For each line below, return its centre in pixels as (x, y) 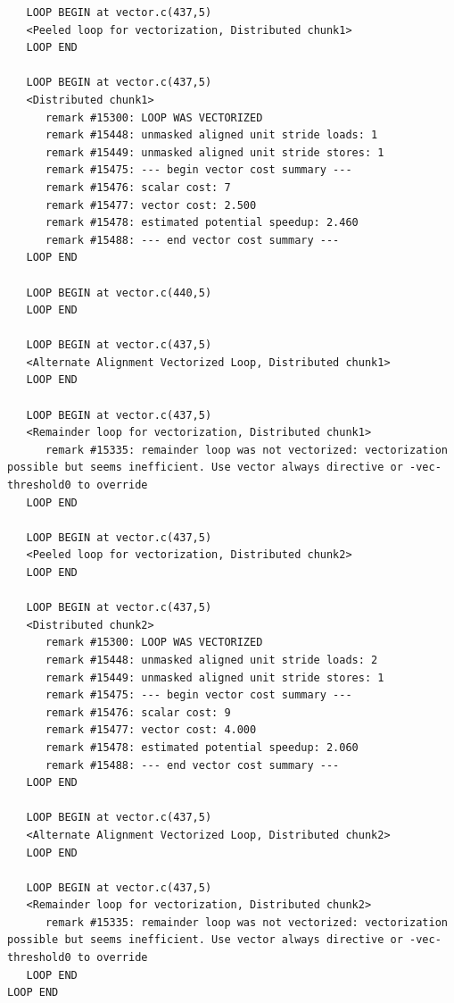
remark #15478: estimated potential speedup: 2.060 (202, 747)
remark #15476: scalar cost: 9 (138, 712)
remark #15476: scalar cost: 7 (138, 187)
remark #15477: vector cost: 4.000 (151, 730)
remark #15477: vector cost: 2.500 (151, 205)
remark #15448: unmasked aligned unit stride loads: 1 (211, 135)
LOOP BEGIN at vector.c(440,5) (119, 293)
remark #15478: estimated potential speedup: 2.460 (202, 223)
